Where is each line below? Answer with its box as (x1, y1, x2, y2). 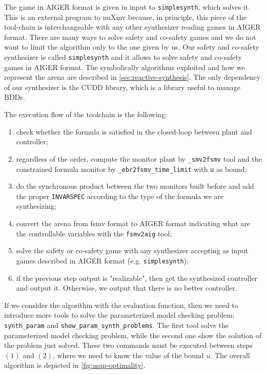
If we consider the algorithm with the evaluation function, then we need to (4, 299, 238, 310)
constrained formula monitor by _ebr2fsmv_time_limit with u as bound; (16, 163, 247, 174)
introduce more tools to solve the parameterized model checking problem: (4, 310, 235, 320)
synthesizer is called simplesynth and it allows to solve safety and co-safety (4, 52, 242, 62)
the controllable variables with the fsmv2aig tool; (16, 228, 172, 238)
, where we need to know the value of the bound (52, 349, 204, 360)
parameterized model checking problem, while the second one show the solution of (4, 329, 261, 340)
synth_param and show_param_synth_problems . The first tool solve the (4, 319, 229, 330)
